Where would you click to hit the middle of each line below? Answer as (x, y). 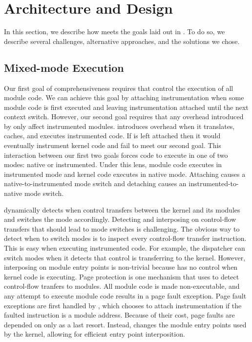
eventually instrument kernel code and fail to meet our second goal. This (113, 145)
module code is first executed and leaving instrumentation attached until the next (126, 107)
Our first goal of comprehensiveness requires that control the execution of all (119, 88)
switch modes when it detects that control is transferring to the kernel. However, (125, 257)
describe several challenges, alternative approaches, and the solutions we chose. (122, 41)
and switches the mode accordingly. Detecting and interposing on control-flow (120, 219)
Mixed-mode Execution (64, 67)
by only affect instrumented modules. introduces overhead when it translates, (119, 126)
